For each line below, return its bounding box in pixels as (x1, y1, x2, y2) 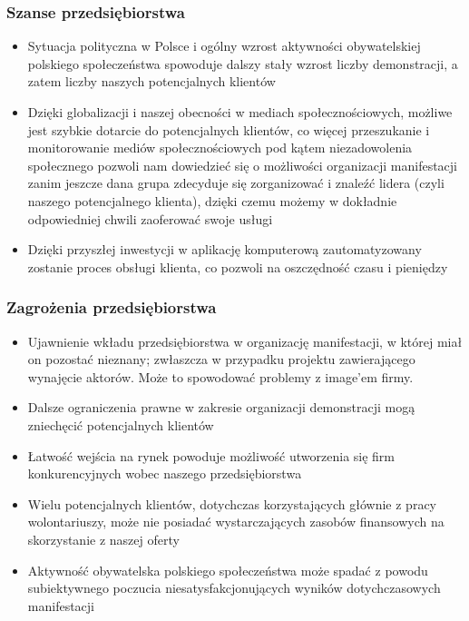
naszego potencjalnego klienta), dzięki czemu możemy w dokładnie (27, 191, 397, 210)
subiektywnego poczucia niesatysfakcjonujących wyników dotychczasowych (27, 578, 441, 597)
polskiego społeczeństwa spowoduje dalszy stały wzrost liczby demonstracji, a (27, 54, 458, 73)
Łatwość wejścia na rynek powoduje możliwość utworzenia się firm (27, 446, 396, 465)
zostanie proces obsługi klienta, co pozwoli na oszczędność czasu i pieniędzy (27, 257, 448, 276)
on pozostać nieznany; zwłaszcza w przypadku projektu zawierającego (27, 350, 415, 369)
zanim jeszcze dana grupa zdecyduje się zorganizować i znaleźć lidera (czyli (27, 173, 445, 192)
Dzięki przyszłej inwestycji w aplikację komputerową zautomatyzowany (27, 240, 422, 259)
